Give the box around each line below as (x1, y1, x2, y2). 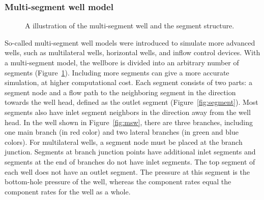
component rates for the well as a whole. (5, 186, 131, 196)
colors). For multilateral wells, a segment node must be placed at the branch (5, 136, 243, 147)
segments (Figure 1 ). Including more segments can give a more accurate (5, 67, 229, 77)
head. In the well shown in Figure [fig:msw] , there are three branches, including (5, 116, 253, 127)
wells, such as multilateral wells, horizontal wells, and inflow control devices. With (5, 47, 260, 58)
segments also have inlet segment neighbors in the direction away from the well (5, 106, 251, 117)
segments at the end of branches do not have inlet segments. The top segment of (5, 156, 255, 167)
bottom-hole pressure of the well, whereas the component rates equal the (5, 176, 231, 187)
